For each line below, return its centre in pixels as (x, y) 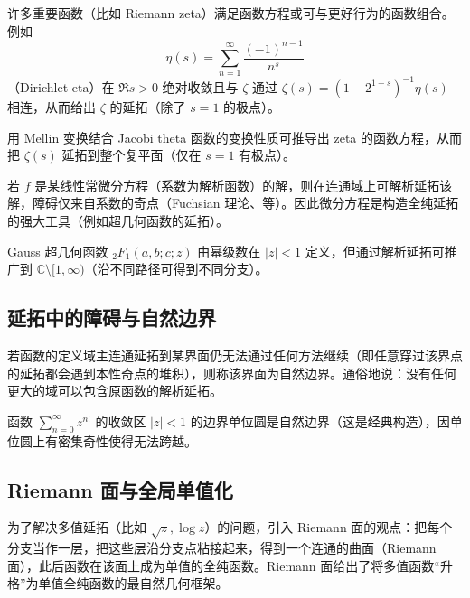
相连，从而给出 (52, 106)
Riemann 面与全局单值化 (120, 489)
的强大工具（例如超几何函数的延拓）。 (118, 220)
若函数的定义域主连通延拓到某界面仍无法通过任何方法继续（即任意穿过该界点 (235, 355)
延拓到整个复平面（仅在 (132, 155)
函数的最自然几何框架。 (159, 583)
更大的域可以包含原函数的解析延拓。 (115, 391)
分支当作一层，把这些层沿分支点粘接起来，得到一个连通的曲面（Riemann (222, 548)
